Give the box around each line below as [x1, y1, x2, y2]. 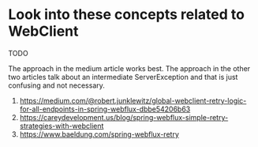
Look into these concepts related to [8, 6, 245, 24]
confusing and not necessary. [8, 81, 105, 90]
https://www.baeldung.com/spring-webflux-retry [19, 129, 180, 139]
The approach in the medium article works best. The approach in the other [8, 63, 251, 73]
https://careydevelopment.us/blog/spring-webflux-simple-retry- [19, 112, 229, 122]
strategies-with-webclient [19, 121, 104, 130]
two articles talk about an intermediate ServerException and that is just [8, 72, 238, 81]
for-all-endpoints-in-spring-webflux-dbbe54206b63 [19, 104, 191, 114]
